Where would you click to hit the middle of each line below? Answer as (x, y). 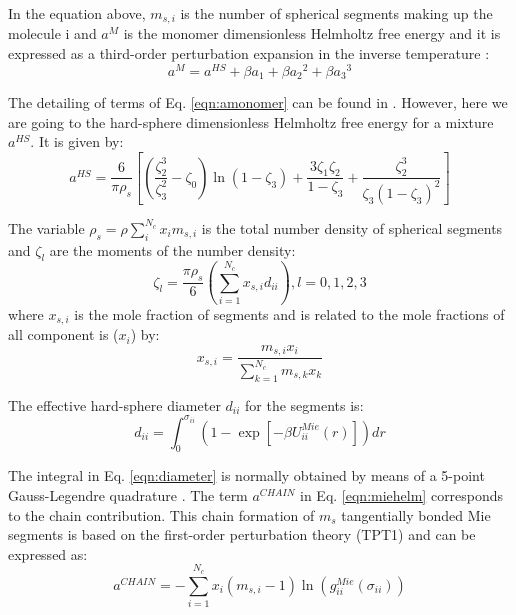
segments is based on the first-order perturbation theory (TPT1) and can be (242, 534)
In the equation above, (77, 13)
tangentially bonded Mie (416, 514)
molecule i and (52, 33)
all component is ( (63, 334)
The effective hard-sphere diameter (114, 404)
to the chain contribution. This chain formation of (161, 514)
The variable (46, 227)
